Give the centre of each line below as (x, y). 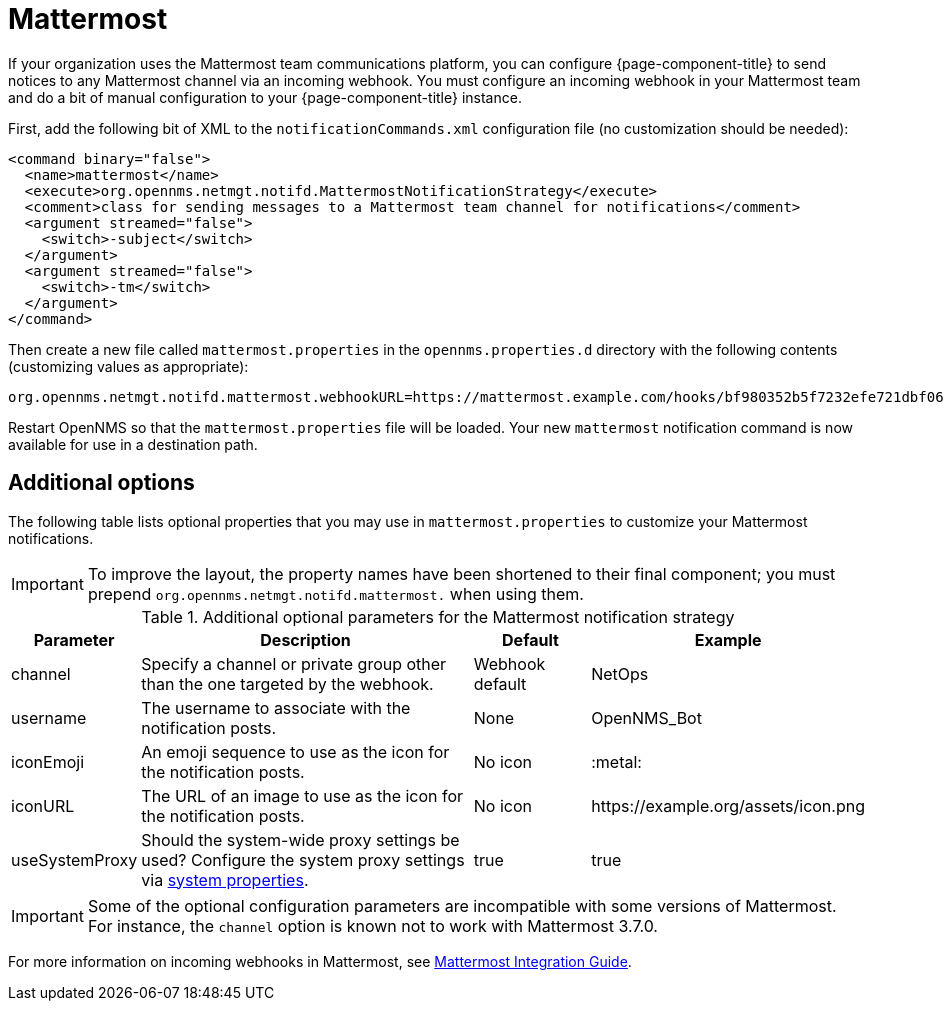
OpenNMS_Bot (646, 717)
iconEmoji (48, 761)
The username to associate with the (276, 707)
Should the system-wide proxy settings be (300, 839)
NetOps (620, 673)
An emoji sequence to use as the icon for (295, 751)
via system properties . (225, 879)
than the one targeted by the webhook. (287, 683)
